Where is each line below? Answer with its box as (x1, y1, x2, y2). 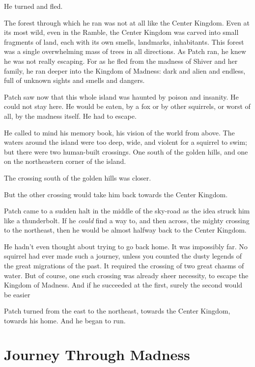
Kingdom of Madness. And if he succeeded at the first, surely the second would (4, 280, 243, 290)
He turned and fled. (4, 1, 63, 11)
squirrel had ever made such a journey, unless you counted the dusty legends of (4, 251, 242, 261)
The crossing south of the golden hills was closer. (4, 172, 151, 183)
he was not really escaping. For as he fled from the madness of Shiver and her (4, 55, 238, 66)
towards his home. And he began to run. (4, 315, 126, 326)
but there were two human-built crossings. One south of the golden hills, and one (4, 146, 248, 157)
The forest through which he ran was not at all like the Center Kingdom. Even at (4, 17, 250, 27)
